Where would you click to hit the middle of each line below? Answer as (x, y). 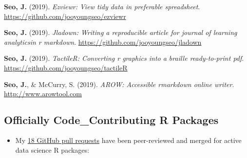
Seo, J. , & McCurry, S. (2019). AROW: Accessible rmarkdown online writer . (119, 84)
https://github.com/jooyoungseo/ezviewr (65, 16)
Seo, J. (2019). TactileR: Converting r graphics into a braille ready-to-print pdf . (124, 58)
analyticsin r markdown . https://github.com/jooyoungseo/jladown (103, 42)
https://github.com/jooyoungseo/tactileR (66, 67)
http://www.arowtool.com (43, 94)
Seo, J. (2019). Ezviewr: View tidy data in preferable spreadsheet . (102, 6)
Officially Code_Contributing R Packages (111, 120)
